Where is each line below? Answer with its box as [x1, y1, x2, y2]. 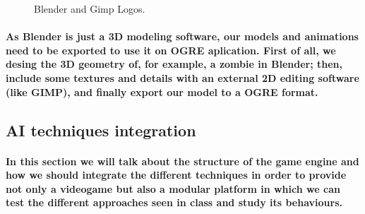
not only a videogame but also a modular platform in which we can [6, 181, 340, 196]
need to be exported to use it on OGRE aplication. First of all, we [6, 42, 336, 57]
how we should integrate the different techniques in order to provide [6, 167, 347, 182]
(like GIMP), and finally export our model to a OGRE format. [6, 84, 318, 99]
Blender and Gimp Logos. [34, 1, 145, 16]
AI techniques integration [6, 119, 196, 141]
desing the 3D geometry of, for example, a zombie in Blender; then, [6, 57, 343, 71]
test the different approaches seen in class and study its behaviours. [6, 195, 342, 210]
